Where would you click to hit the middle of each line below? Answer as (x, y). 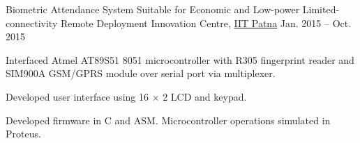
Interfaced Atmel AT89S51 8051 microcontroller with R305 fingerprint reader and (180, 59)
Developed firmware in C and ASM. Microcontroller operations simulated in (168, 120)
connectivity (32, 23)
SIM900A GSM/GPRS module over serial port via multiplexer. (141, 73)
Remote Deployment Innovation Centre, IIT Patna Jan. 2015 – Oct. (206, 23)
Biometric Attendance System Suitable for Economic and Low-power (153, 9)
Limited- (321, 9)
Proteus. (23, 134)
